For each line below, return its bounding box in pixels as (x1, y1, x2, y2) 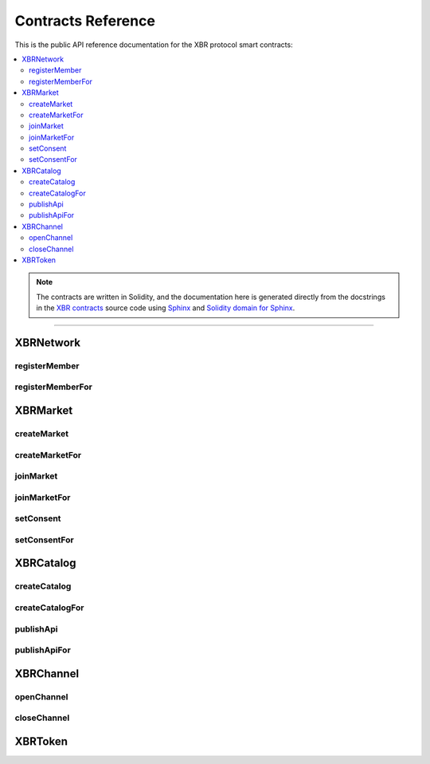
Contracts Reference (14, 12, 155, 30)
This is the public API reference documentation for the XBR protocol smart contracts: (14, 40, 294, 49)
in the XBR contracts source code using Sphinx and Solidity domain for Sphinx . (36, 303, 295, 313)
